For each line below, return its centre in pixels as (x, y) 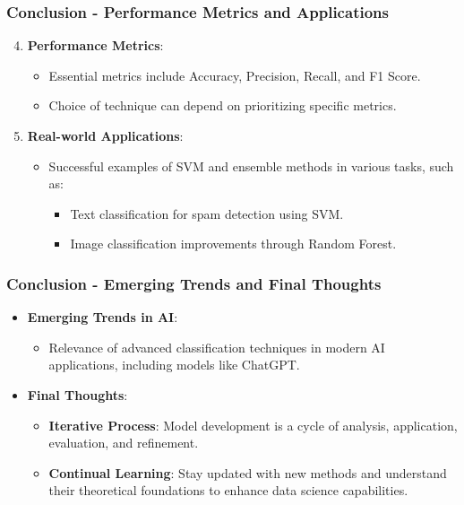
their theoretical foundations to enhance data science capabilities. (228, 490)
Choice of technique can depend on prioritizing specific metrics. (223, 105)
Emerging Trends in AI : (103, 317)
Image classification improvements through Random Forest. (233, 244)
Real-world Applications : (105, 135)
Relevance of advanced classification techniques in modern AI (217, 347)
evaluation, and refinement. (124, 443)
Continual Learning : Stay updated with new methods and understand (248, 472)
